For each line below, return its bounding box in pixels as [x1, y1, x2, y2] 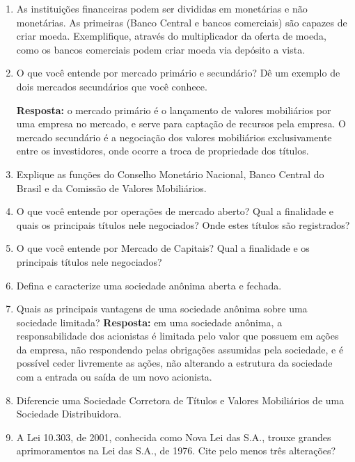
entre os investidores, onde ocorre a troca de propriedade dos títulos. [16, 143, 309, 158]
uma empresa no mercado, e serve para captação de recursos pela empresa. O [16, 116, 346, 131]
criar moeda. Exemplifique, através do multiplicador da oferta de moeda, [16, 29, 326, 43]
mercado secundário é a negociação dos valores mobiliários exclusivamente [16, 129, 332, 144]
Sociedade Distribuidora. [16, 406, 122, 421]
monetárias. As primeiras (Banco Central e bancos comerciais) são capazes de [16, 15, 347, 29]
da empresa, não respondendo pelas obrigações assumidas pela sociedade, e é [16, 342, 344, 356]
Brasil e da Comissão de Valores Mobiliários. [16, 180, 207, 195]
